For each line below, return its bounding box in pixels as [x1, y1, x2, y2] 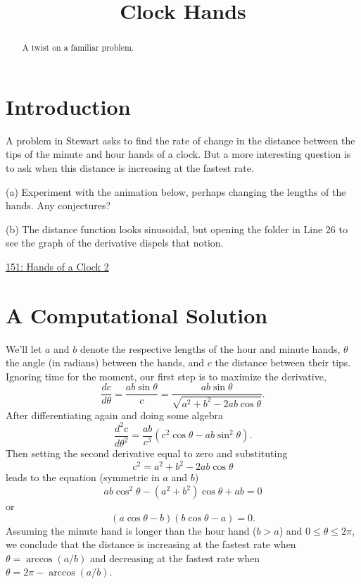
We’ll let [6, 341, 42, 356]
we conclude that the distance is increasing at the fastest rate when [6, 537, 296, 552]
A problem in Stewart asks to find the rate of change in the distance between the [6, 132, 355, 147]
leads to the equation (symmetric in [6, 470, 160, 485]
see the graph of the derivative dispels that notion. [6, 235, 224, 250]
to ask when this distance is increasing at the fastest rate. [6, 160, 254, 175]
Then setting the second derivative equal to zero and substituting [6, 446, 288, 461]
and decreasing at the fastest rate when [89, 550, 260, 565]
